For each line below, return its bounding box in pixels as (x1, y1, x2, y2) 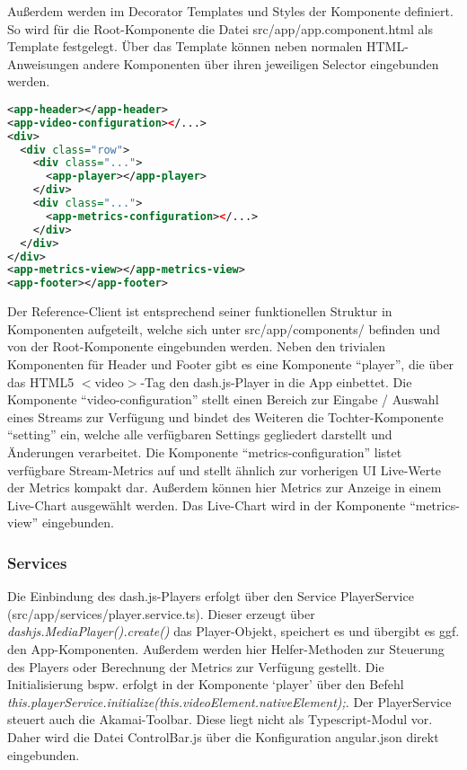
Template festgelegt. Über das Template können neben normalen (7, 37, 363, 56)
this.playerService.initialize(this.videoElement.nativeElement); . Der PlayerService (7, 692, 452, 711)
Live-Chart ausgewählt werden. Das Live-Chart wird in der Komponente (7, 495, 406, 514)
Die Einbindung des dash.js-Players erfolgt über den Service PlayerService (7, 587, 414, 606)
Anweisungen (7, 54, 79, 73)
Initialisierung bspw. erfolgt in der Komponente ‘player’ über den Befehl (7, 675, 404, 694)
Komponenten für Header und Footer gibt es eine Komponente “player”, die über (7, 355, 454, 373)
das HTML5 (7, 372, 75, 391)
